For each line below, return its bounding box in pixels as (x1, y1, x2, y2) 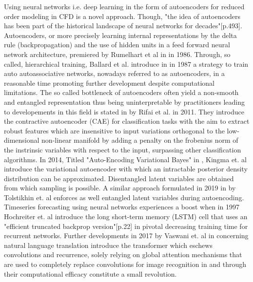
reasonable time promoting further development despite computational (4, 77, 214, 88)
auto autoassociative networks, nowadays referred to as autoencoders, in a (4, 68, 225, 78)
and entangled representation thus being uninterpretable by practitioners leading (4, 96, 245, 107)
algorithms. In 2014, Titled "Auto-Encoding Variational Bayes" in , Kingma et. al (4, 154, 247, 164)
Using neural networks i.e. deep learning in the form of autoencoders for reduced (4, 1, 245, 11)
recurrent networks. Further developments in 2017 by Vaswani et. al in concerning (4, 230, 249, 241)
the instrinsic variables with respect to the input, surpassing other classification (4, 144, 241, 154)
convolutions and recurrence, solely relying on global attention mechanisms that (4, 249, 242, 260)
